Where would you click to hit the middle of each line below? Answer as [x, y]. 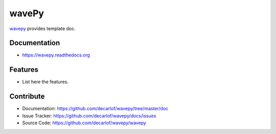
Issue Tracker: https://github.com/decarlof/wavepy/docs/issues [89, 116]
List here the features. [45, 82]
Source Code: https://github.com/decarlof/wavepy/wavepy [84, 123]
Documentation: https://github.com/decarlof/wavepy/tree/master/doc [95, 109]
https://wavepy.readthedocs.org [56, 55]
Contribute [27, 97]
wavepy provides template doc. [43, 29]
